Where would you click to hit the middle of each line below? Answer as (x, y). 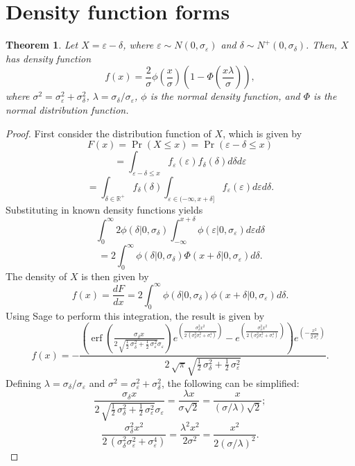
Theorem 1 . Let (42, 45)
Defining (24, 382)
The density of (36, 276)
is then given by (115, 276)
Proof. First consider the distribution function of (109, 133)
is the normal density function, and (225, 96)
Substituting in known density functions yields (104, 209)
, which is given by (262, 133)
